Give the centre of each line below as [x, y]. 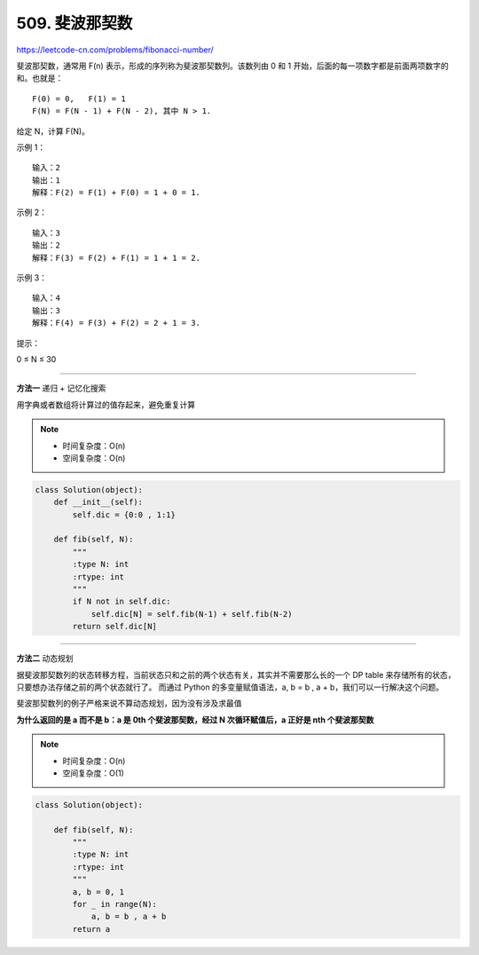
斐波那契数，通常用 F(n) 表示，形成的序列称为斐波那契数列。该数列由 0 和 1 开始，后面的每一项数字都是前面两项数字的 [232, 66]
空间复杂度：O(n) [94, 458]
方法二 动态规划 [45, 659]
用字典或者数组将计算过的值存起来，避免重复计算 [106, 405]
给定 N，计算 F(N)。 [53, 131]
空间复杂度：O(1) [93, 773]
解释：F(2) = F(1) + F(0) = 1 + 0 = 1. [117, 193]
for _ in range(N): [114, 904]
